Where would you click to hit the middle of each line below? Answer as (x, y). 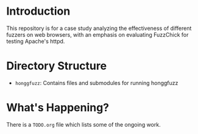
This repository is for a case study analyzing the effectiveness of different (99, 28)
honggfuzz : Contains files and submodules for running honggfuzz (97, 83)
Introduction (38, 11)
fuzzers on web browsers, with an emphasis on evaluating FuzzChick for (97, 34)
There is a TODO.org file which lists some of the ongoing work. (83, 124)
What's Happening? (58, 108)
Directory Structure (57, 66)
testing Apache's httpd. (36, 41)
